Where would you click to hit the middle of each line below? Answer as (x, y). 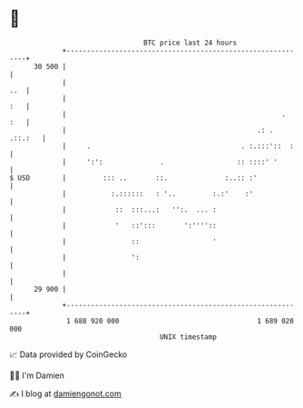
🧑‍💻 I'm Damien (37, 375)
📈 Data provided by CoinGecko (68, 354)
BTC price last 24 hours (191, 43)
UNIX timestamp (188, 337)
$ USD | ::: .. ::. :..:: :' (133, 178)
